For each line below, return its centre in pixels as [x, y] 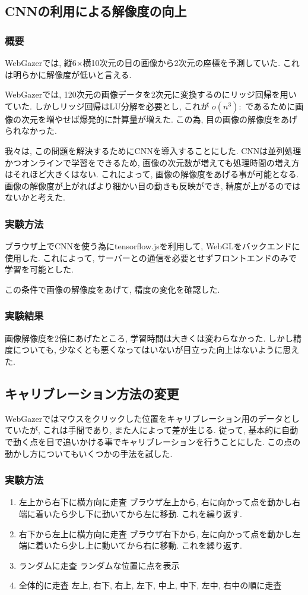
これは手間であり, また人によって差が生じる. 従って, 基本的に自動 [171, 430]
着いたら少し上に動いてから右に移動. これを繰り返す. [139, 545]
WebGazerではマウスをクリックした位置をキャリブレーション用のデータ [144, 418]
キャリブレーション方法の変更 [92, 393]
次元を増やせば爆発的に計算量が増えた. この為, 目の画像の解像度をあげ [159, 119]
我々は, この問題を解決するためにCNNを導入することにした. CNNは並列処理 [153, 150]
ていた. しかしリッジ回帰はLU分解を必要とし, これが [107, 106]
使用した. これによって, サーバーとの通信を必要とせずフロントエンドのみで [151, 257]
